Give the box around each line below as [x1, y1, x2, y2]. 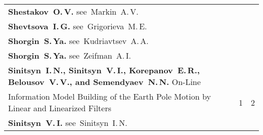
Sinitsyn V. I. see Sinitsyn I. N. [8, 117, 127, 128]
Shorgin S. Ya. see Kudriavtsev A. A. [8, 35, 149, 47]
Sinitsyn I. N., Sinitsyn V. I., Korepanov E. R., [8, 64, 200, 76]
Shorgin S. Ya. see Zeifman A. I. [8, 50, 131, 61]
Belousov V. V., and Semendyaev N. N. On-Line [8, 76, 201, 87]
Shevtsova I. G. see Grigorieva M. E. [8, 20, 147, 32]
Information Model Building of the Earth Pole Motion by [8, 91, 211, 102]
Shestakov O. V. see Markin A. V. [8, 6, 139, 17]
